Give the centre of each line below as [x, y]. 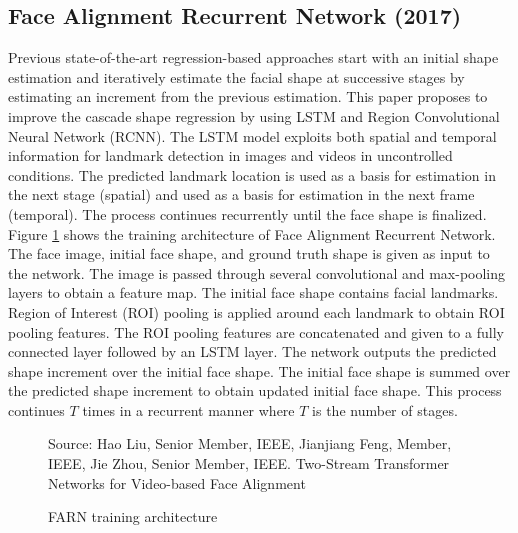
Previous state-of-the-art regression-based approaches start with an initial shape [253, 57]
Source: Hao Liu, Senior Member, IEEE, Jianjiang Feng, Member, [250, 443]
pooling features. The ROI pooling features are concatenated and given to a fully [256, 331]
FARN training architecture [133, 516]
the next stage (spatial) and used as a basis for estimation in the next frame [241, 194]
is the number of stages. [385, 409]
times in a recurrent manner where [188, 409]
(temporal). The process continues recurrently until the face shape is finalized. [247, 213]
